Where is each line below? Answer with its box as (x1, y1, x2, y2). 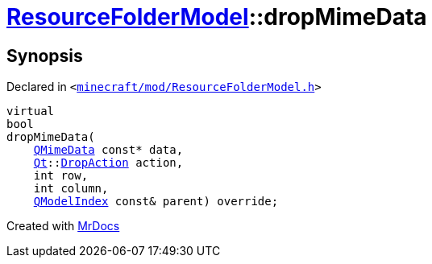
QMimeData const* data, (33, 143, 184, 157)
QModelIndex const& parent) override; (33, 195, 279, 208)
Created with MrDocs (6, 219, 120, 233)
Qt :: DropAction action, (33, 156, 184, 170)
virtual (6, 105, 55, 118)
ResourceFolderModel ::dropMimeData (6, 3, 427, 31)
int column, (33, 182, 109, 196)
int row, (33, 169, 89, 183)
